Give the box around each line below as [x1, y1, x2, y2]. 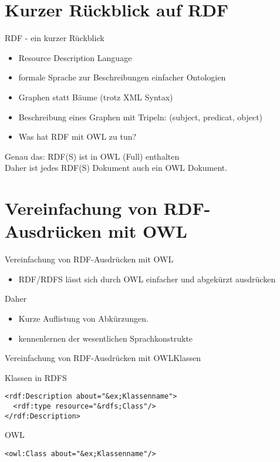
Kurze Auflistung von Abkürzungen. [18, 312, 149, 324]
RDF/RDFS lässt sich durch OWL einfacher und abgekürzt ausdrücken [18, 272, 276, 285]
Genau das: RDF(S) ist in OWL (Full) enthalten [5, 150, 180, 162]
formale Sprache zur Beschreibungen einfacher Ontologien [18, 71, 226, 83]
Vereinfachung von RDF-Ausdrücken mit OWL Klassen [5, 352, 201, 364]
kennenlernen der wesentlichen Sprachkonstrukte [18, 332, 193, 344]
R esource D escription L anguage [18, 51, 132, 63]
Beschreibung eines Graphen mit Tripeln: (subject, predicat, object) [18, 110, 263, 123]
